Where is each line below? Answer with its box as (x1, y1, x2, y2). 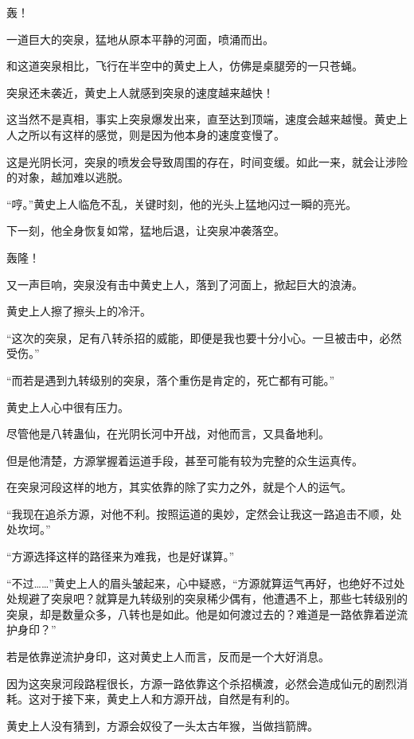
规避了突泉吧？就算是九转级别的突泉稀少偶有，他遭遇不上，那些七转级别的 (17, 590, 408, 607)
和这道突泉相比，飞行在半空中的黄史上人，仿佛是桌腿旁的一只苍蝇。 (6, 57, 363, 74)
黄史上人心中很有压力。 (6, 398, 129, 415)
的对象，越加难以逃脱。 (6, 169, 129, 186)
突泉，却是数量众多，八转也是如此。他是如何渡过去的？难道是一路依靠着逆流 (6, 605, 408, 622)
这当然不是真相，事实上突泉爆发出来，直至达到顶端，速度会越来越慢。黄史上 (6, 111, 408, 127)
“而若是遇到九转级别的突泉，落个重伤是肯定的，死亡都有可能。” (6, 371, 335, 388)
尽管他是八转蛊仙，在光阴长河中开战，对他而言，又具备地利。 (6, 425, 330, 442)
